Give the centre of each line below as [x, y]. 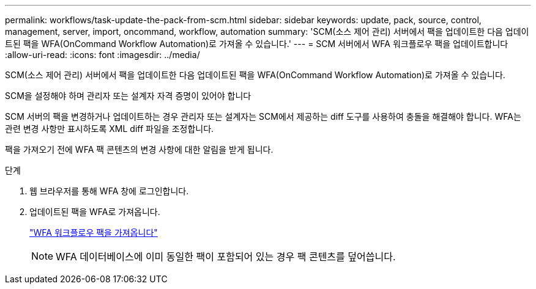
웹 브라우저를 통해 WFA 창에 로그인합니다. [109, 191]
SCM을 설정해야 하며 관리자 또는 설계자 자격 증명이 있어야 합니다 [128, 96]
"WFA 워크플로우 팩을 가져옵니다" [94, 232]
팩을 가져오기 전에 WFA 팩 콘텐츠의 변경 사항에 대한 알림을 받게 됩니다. [139, 149]
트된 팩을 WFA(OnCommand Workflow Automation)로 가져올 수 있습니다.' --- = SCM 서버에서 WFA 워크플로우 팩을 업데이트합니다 [257, 44]
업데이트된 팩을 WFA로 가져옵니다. [95, 212]
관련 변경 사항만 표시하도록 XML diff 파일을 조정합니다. [110, 129]
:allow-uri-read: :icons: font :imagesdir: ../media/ [102, 55]
